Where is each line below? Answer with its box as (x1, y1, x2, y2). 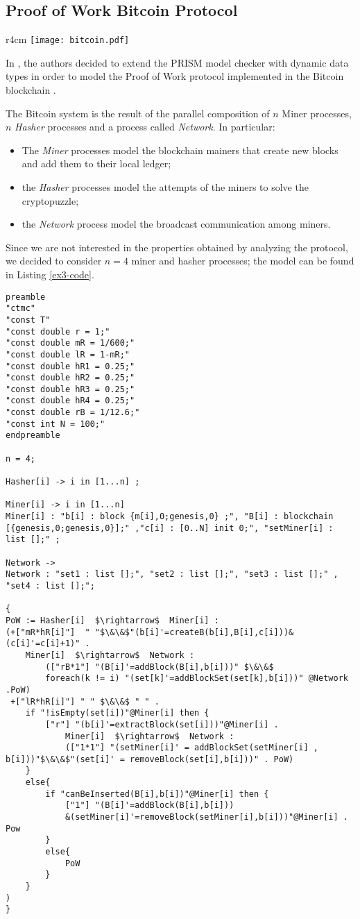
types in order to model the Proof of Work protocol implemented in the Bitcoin (6, 69, 344, 83)
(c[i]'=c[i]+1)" (6, 639, 80, 649)
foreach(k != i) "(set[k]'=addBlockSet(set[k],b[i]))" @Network (45, 673, 348, 684)
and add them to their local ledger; (22, 156, 171, 171)
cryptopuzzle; (22, 193, 79, 208)
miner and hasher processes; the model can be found (131, 253, 354, 268)
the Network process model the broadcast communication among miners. (22, 217, 331, 231)
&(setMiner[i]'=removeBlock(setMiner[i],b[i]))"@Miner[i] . (65, 812, 348, 823)
